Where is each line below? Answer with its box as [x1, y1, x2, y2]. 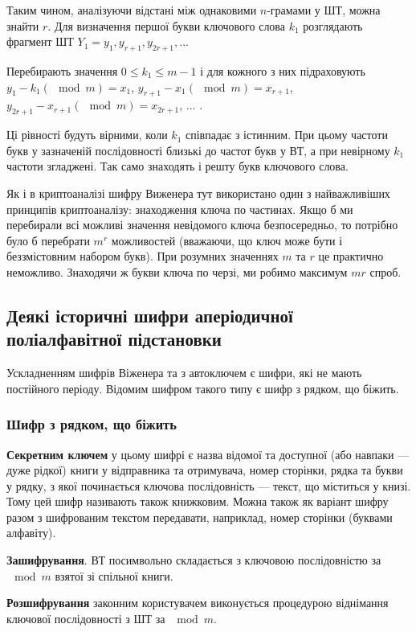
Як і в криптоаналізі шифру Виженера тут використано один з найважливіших [6, 184, 390, 201]
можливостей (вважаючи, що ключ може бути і [111, 232, 343, 248]
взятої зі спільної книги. [55, 567, 173, 584]
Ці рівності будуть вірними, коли [6, 126, 168, 143]
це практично [318, 248, 384, 265]
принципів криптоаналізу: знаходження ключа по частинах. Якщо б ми [6, 200, 353, 217]
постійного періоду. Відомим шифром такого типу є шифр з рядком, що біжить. [6, 380, 399, 396]
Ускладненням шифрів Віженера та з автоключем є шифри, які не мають [6, 364, 362, 381]
